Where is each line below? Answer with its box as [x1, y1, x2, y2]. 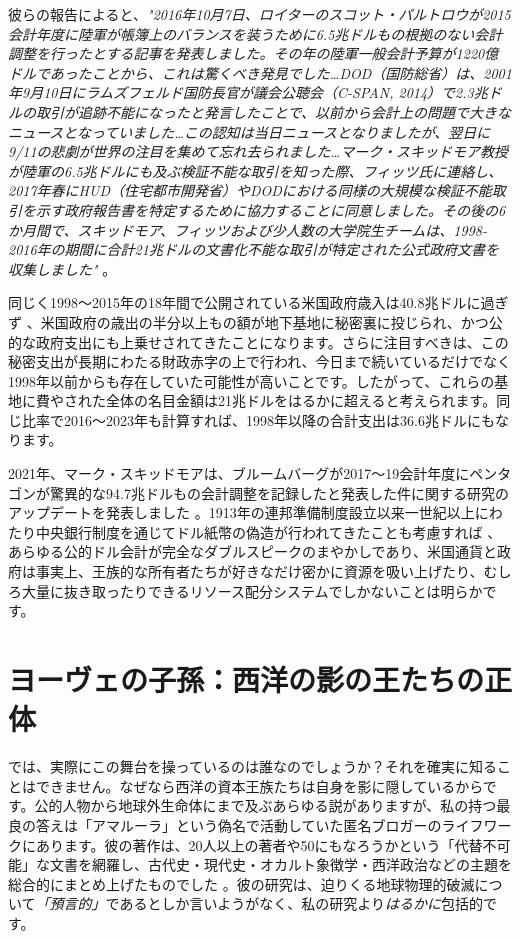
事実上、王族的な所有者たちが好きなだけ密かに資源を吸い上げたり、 [35, 561, 484, 582]
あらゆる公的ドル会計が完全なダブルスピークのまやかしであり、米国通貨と [8, 541, 497, 562]
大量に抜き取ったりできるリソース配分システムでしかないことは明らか [21, 580, 483, 601]
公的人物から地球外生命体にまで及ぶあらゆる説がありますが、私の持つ [34, 795, 497, 816]
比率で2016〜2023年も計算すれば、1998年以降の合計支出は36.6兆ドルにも [21, 409, 495, 430]
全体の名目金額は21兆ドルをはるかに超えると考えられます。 [105, 390, 497, 411]
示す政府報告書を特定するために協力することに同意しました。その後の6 [35, 199, 506, 220]
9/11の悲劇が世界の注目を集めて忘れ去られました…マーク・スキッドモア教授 [8, 141, 508, 162]
